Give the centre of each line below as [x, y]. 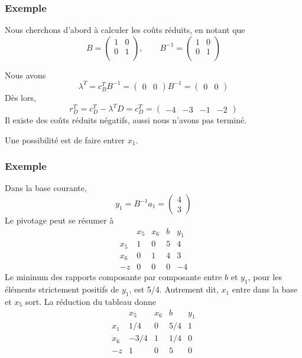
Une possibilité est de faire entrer [65, 139]
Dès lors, [20, 97]
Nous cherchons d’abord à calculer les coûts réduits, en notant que [125, 30]
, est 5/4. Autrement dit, [174, 289]
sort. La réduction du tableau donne [90, 302]
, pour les [265, 277]
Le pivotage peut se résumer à [59, 220]
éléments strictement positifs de [62, 289]
